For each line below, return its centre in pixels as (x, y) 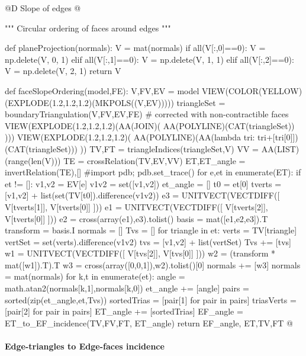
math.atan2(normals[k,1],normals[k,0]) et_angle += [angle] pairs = (127, 288)
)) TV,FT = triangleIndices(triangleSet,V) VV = (169, 148)
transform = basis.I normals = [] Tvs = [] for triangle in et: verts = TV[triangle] (151, 230)
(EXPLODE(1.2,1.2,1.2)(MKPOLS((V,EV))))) (89, 102)
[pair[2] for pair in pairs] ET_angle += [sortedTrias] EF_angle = (124, 311)
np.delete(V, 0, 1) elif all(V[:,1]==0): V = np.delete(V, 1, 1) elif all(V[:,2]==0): (149, 59)
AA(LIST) (280, 148)
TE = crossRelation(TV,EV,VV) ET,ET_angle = (154, 160)
